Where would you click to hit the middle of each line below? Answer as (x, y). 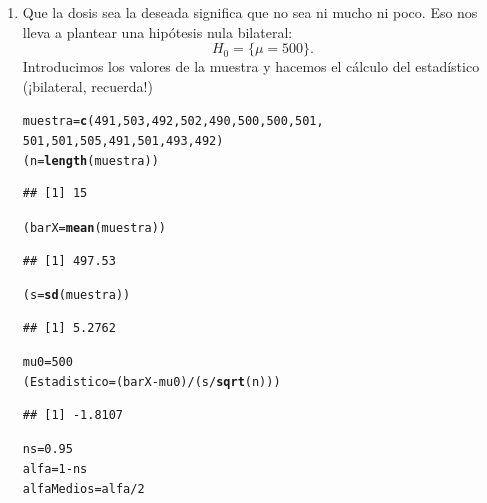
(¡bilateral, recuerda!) (87, 85)
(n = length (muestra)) (90, 160)
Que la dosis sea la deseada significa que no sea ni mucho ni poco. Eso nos (250, 12)
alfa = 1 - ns (55, 469)
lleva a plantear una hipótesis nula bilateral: (157, 31)
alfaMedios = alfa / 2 (83, 488)
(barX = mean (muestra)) (94, 227)
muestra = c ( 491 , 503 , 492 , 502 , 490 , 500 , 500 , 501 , (173, 121)
